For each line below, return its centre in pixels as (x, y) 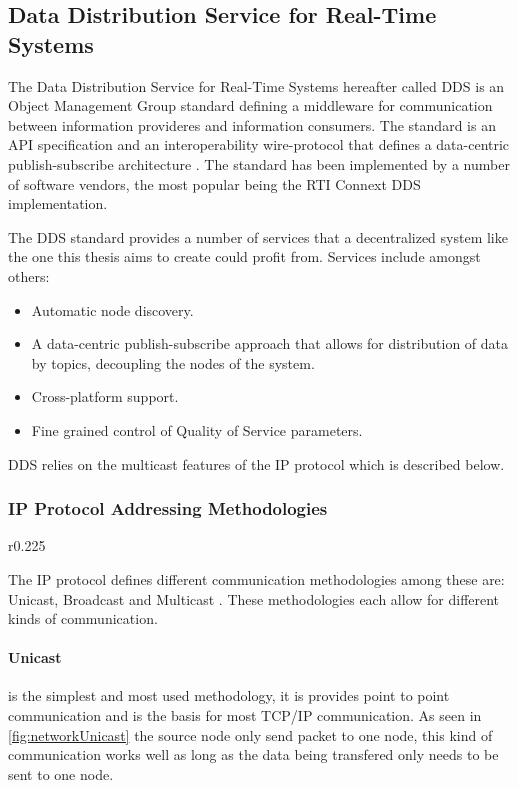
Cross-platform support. (105, 396)
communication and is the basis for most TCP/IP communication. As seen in (245, 715)
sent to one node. (61, 773)
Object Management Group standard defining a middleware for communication (250, 105)
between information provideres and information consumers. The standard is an (252, 124)
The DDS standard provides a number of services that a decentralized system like (258, 236)
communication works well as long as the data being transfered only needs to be (253, 754)
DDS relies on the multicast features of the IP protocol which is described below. (256, 463)
